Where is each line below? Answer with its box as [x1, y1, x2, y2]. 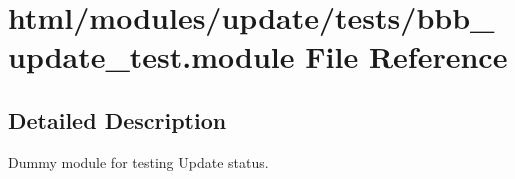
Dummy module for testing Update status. [8, 151, 269, 172]
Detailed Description [8, 104, 227, 135]
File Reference [305, 36, 508, 77]
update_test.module [8, 36, 295, 77]
